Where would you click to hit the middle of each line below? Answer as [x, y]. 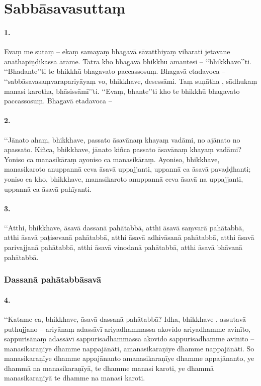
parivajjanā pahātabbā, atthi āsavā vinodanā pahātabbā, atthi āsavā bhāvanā [123, 247]
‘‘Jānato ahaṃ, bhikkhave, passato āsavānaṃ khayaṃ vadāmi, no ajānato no [122, 139]
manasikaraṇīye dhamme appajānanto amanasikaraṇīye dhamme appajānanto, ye [129, 358]
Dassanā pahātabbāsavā [53, 279]
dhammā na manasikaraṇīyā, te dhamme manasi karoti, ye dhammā [109, 368]
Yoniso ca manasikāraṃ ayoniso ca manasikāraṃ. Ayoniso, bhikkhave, [112, 159]
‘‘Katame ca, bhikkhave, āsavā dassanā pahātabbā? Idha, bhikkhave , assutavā [125, 318]
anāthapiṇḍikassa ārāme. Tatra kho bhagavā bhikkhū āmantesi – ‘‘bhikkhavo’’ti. [128, 61]
